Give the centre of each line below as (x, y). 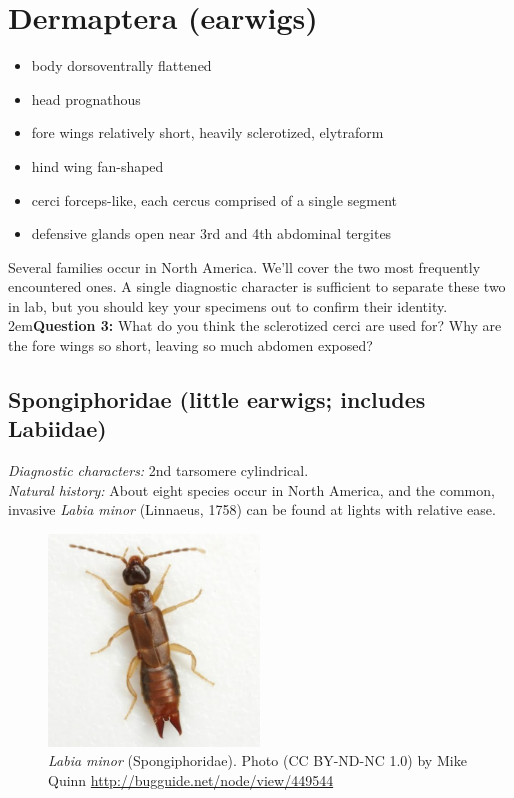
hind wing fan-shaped (97, 165)
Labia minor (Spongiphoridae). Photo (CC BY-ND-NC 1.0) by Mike (257, 760)
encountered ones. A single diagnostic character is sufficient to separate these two (257, 286)
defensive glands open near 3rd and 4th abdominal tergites (211, 233)
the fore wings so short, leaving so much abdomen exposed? (190, 345)
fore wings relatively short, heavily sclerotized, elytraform (207, 132)
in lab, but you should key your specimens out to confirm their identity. (228, 305)
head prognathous (86, 98)
